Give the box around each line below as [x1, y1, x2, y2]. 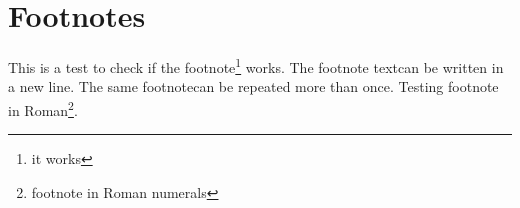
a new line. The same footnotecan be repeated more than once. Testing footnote [8, 76, 499, 97]
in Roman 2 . [8, 96, 78, 120]
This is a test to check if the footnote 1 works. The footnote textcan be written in [8, 54, 504, 77]
